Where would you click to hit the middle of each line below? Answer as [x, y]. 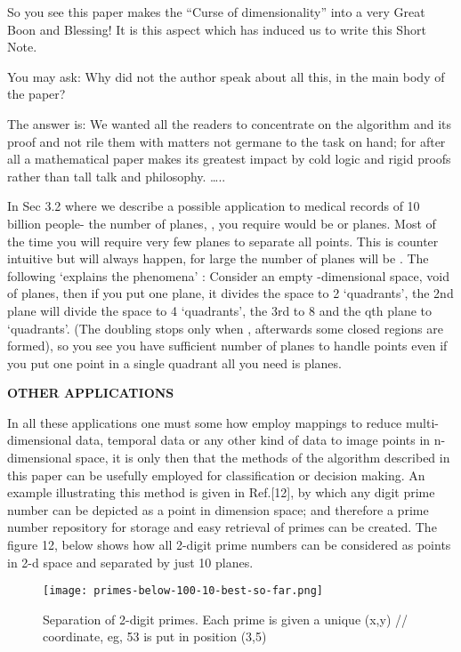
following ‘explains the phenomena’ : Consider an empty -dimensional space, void [228, 275]
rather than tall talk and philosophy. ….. [117, 176]
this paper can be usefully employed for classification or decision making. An [216, 475]
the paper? [36, 94]
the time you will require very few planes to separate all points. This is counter [223, 241]
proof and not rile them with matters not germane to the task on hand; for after [226, 141]
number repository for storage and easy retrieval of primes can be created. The [222, 527]
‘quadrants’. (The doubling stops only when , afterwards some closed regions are [225, 328]
